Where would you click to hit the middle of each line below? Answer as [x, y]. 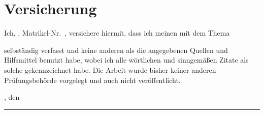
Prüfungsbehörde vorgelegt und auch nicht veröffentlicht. [92, 80]
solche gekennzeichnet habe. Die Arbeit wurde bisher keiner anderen [110, 69]
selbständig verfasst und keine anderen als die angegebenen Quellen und [116, 50]
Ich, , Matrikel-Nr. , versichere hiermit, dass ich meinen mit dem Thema [117, 33]
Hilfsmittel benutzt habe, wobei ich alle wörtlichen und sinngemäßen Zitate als [126, 60]
